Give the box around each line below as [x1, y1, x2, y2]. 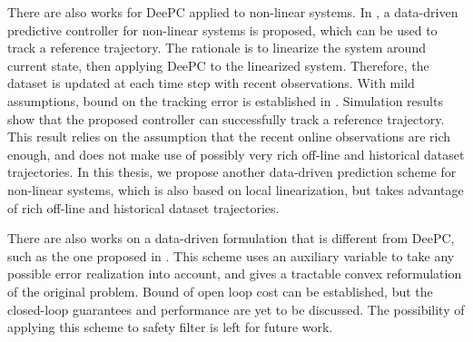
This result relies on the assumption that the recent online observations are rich [7, 127, 451, 146]
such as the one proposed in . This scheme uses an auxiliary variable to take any [7, 246, 455, 265]
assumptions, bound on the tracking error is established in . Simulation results [7, 91, 443, 110]
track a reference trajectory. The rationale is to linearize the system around [7, 38, 426, 57]
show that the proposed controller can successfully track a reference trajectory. [7, 109, 445, 128]
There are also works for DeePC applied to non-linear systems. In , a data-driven [7, 3, 458, 21]
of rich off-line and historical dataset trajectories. [7, 198, 280, 217]
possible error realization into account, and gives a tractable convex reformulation [7, 264, 462, 283]
